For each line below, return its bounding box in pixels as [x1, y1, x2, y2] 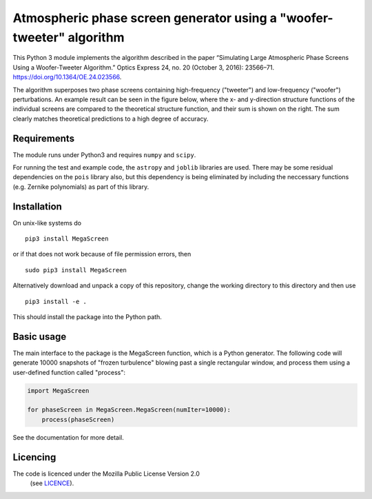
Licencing [12, 451, 56, 463]
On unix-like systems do [12, 218, 82, 227]
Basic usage [12, 331, 67, 343]
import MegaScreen [27, 387, 90, 394]
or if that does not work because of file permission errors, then [12, 250, 192, 258]
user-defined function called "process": [12, 368, 126, 376]
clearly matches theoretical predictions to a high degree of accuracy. [12, 114, 209, 123]
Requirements [12, 132, 75, 144]
